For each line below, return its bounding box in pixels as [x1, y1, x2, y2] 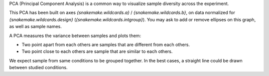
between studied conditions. [9, 65, 68, 71]
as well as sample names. [9, 24, 62, 30]
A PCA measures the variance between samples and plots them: [9, 33, 141, 38]
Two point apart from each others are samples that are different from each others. [21, 41, 190, 47]
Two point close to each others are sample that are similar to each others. [21, 48, 173, 54]
